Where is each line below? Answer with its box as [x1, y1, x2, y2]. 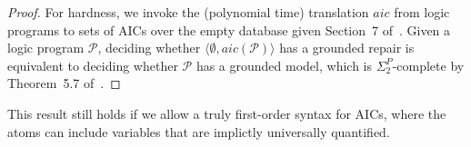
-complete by [392, 55, 465, 74]
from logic [394, 3, 450, 21]
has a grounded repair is [279, 38, 415, 57]
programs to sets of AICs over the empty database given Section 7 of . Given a [7, 20, 451, 39]
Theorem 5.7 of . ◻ [7, 73, 121, 93]
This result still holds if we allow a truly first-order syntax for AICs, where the [7, 103, 446, 122]
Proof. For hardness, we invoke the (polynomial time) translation [7, 3, 369, 21]
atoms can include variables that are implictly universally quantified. [7, 122, 390, 141]
